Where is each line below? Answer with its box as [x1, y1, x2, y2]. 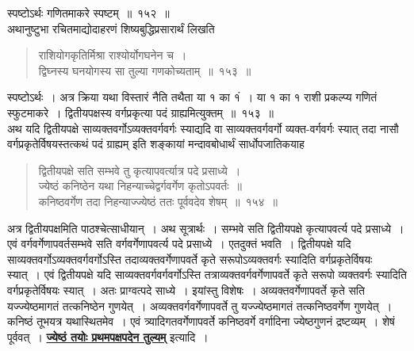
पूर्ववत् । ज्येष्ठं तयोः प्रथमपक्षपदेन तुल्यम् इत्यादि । [7, 328, 209, 345]
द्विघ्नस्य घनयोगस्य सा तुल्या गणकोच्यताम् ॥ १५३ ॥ [38, 62, 251, 78]
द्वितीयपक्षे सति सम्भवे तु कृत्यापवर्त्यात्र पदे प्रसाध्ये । [38, 162, 241, 178]
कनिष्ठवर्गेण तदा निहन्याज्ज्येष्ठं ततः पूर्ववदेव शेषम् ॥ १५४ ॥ [38, 193, 278, 209]
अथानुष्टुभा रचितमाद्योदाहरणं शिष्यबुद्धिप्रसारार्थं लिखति [7, 20, 215, 36]
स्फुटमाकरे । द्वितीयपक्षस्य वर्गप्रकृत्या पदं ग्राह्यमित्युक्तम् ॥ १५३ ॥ [7, 104, 274, 120]
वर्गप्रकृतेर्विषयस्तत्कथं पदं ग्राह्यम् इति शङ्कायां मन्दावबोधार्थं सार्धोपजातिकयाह [7, 135, 305, 152]
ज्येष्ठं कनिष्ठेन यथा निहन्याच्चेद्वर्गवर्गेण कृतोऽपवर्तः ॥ [38, 177, 242, 194]
